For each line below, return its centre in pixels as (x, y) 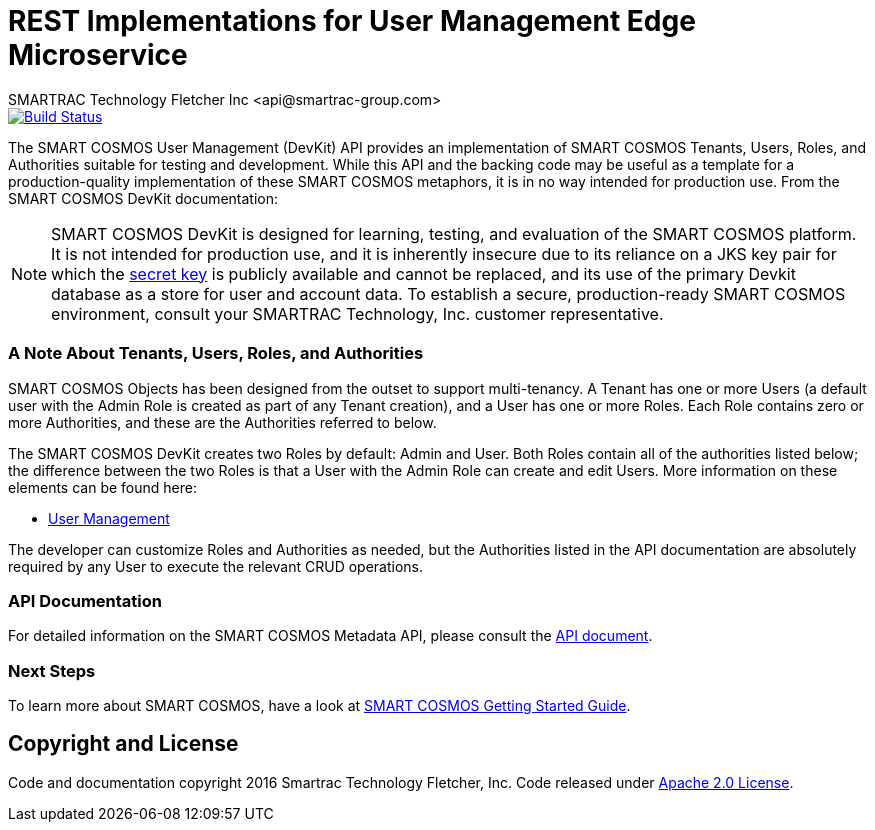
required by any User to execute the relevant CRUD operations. (216, 566)
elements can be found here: (102, 487)
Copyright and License (123, 744)
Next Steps (52, 670)
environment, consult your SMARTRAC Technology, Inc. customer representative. (357, 313)
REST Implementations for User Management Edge (352, 21)
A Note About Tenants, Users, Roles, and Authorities (216, 353)
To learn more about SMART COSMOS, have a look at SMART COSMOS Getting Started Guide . (319, 705)
